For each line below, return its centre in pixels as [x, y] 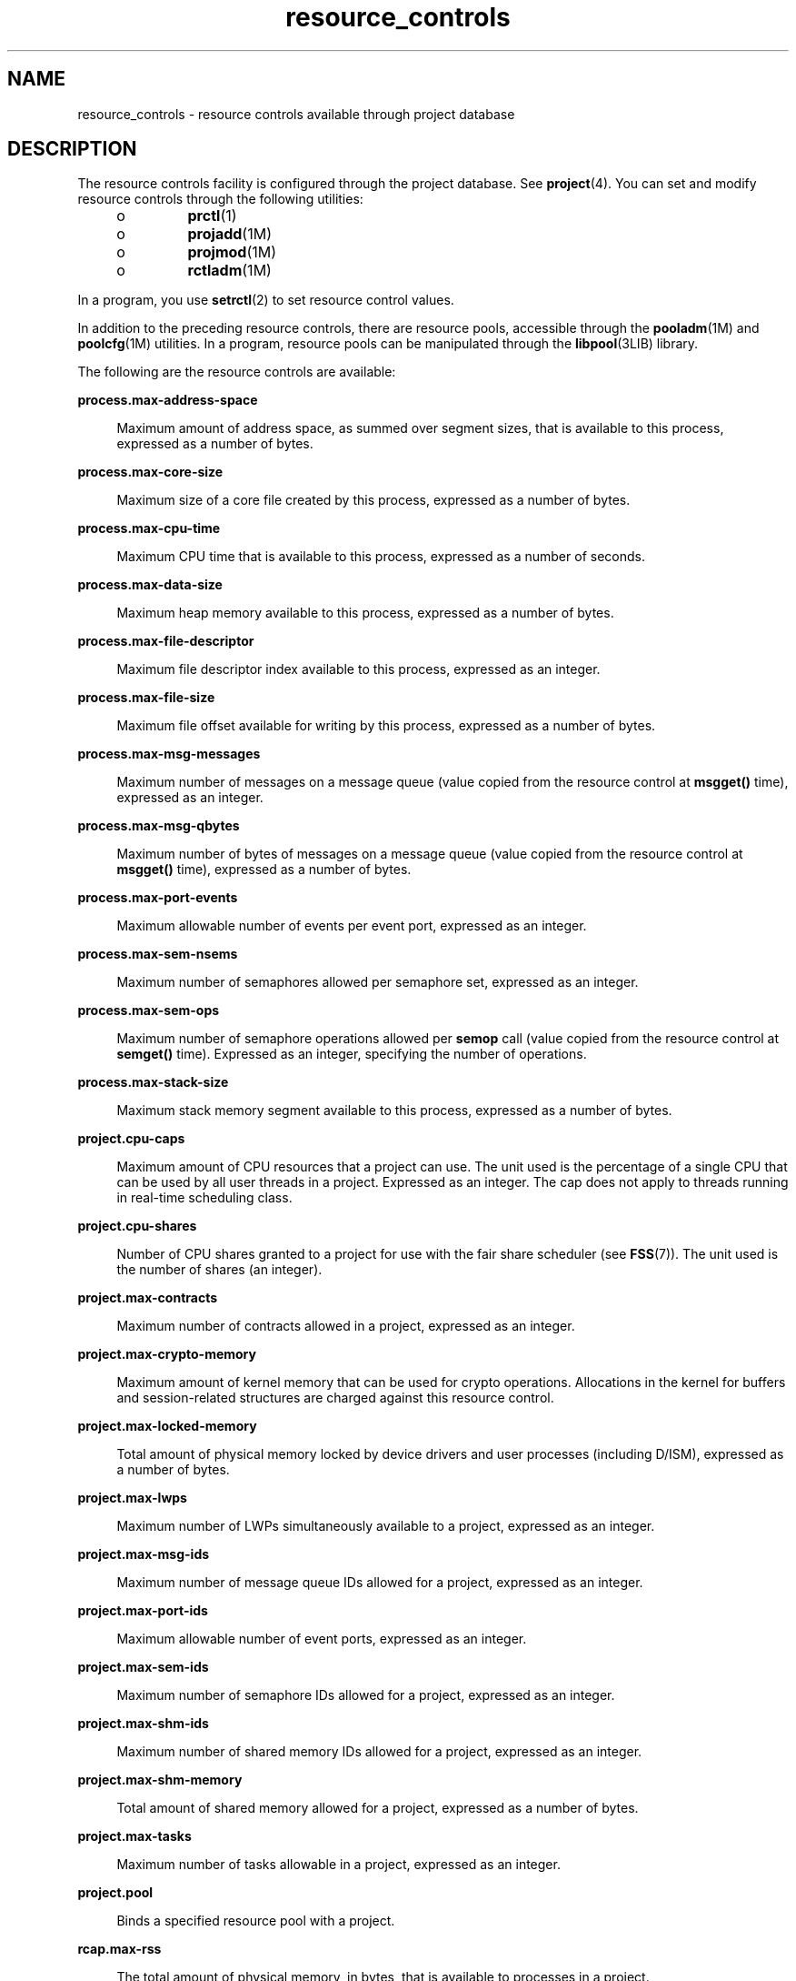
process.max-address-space [168, 400]
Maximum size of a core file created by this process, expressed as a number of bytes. [373, 500]
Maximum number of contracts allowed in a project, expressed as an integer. [346, 1326]
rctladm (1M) [229, 271]
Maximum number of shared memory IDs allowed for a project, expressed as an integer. [379, 1752]
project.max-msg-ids [144, 1554]
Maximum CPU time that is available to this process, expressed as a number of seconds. [381, 557]
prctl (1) [212, 216]
